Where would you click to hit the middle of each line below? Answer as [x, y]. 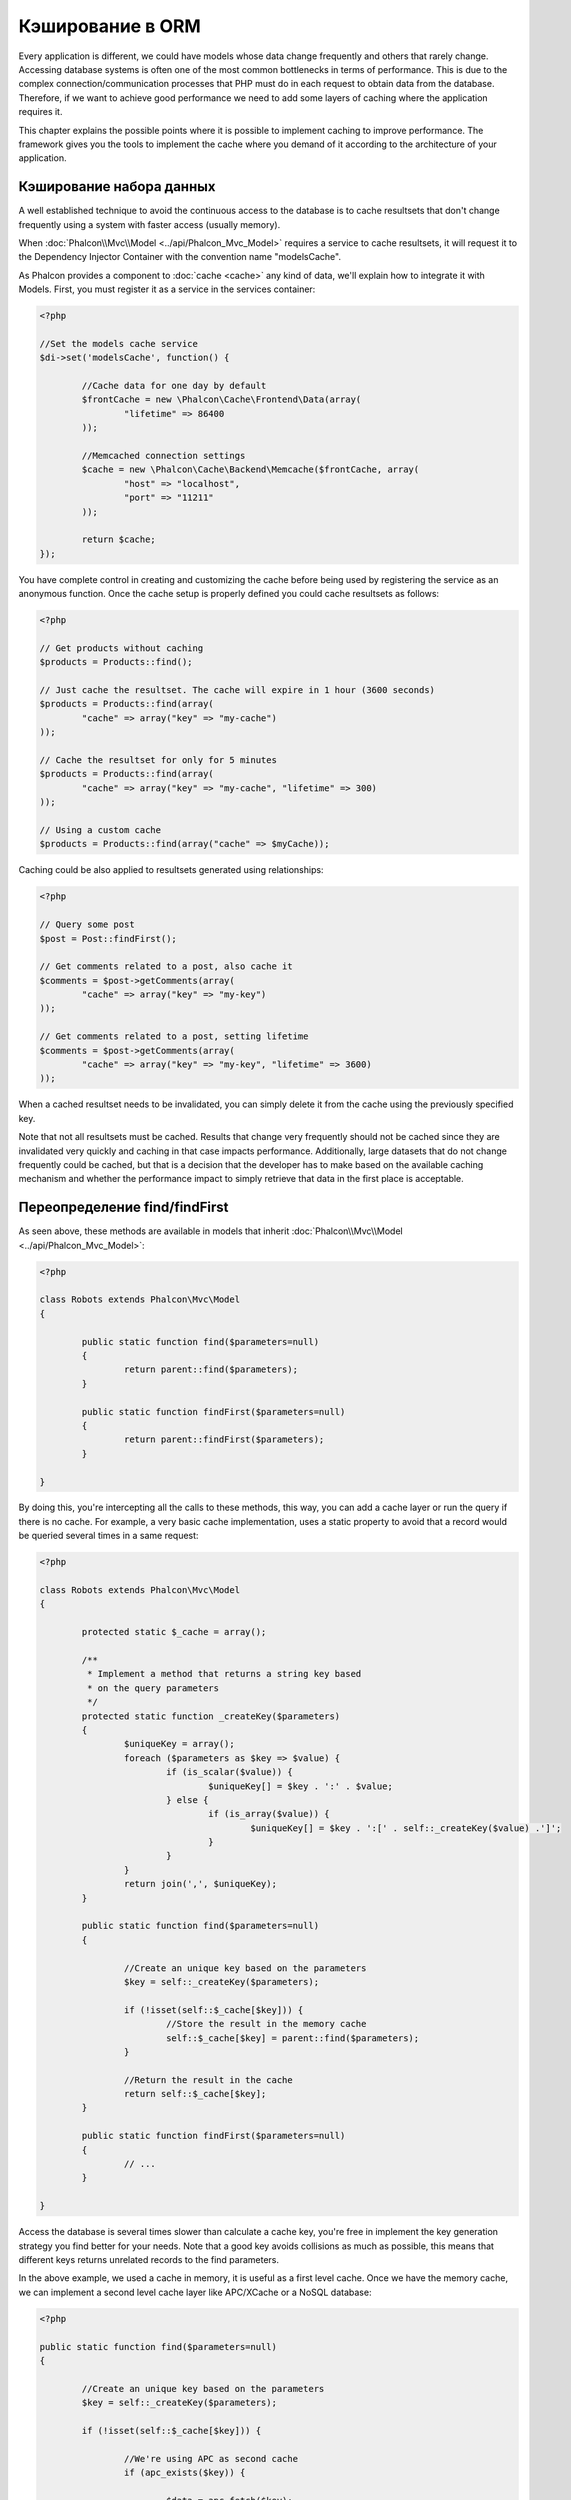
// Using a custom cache [100, 829]
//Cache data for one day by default [174, 386]
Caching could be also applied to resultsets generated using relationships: [171, 870]
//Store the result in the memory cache [266, 2024]
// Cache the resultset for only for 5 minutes [158, 760]
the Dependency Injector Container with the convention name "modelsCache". [180, 257]
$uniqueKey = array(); [179, 1744]
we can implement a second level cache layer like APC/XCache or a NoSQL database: [195, 2292]
